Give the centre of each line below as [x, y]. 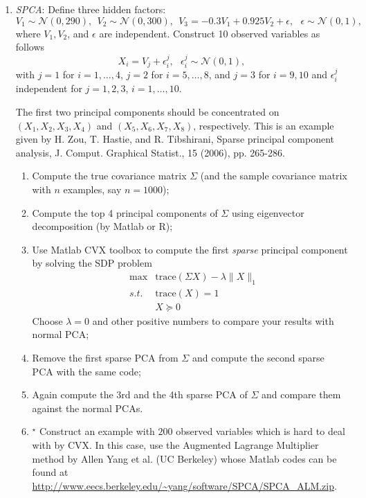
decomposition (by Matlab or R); [102, 226]
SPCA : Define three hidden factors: [91, 9]
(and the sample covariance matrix [274, 176]
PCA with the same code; [86, 371]
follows [30, 47]
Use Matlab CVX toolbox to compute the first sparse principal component [190, 249]
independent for [49, 88]
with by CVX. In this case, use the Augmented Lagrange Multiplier [175, 445]
